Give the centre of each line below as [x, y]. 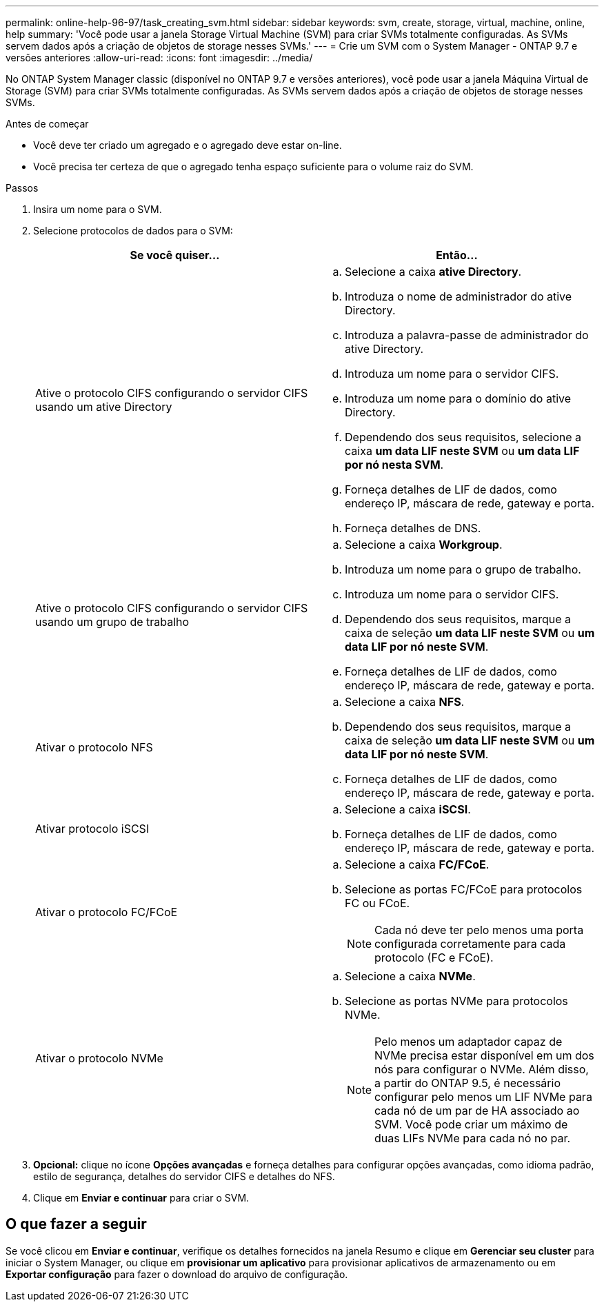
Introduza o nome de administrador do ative [459, 296]
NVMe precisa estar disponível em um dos [484, 1055]
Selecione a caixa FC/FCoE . [417, 864]
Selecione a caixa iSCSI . [408, 809]
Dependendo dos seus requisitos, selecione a [463, 437]
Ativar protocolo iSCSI [92, 829]
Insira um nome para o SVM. [98, 209]
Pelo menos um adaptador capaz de [469, 1042]
